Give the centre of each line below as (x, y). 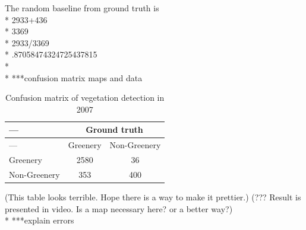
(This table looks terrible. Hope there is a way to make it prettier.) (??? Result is (153, 197)
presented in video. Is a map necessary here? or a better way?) (119, 208)
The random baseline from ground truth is (82, 8)
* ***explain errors (40, 220)
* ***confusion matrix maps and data (74, 77)
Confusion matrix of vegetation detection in (85, 98)
